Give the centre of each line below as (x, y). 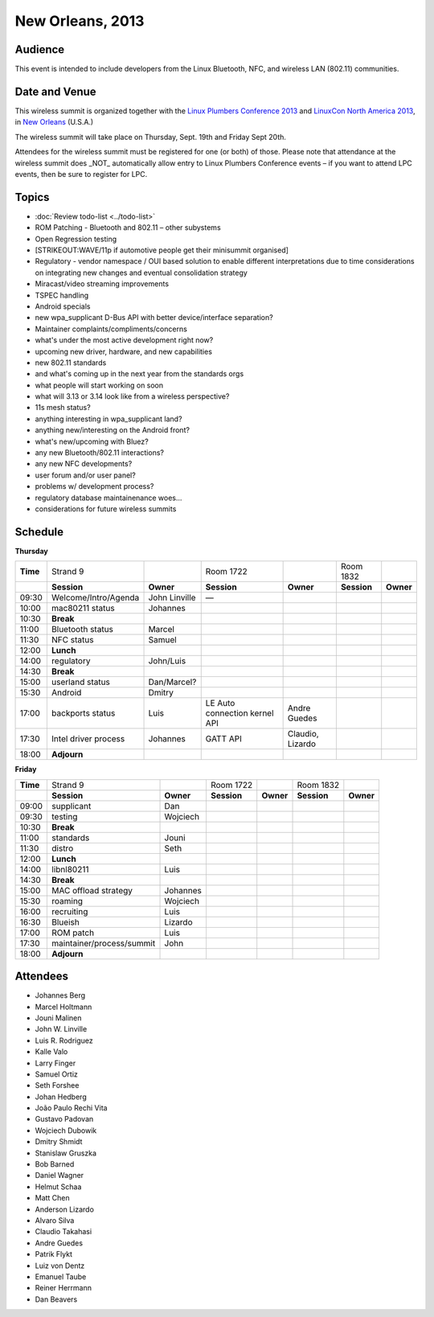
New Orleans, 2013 (80, 21)
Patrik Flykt (53, 1254)
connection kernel (240, 713)
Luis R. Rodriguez (64, 1040)
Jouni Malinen (58, 1018)
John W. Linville (61, 1029)
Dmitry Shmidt (59, 1142)
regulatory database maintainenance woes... (108, 498)
